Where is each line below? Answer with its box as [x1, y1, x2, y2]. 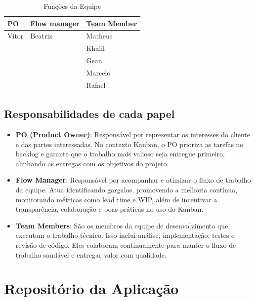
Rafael [86, 79, 106, 90]
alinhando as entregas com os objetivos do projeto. [15, 158, 169, 168]
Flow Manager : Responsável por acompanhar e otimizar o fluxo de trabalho [15, 175, 251, 185]
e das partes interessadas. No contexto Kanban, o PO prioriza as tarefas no [15, 139, 244, 149]
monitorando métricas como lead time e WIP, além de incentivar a [15, 194, 217, 204]
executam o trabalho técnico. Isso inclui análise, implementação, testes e [15, 230, 235, 240]
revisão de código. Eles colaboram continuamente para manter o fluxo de [15, 240, 236, 250]
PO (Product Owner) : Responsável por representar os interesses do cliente [15, 129, 250, 140]
